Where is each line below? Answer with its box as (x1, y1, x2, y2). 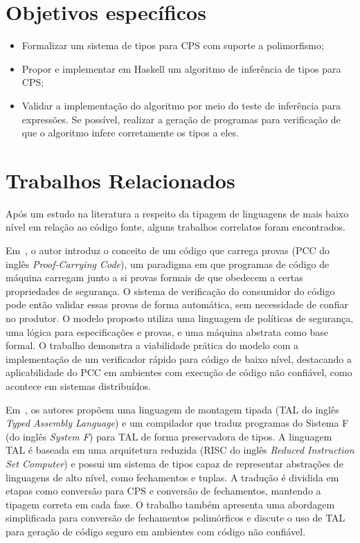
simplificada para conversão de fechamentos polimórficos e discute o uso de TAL (6, 510, 345, 525)
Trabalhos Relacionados (6, 166, 235, 194)
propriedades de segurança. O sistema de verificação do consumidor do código (6, 283, 335, 298)
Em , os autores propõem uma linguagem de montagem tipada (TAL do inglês (6, 402, 339, 416)
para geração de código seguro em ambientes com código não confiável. (6, 524, 306, 538)
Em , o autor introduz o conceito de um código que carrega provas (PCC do (6, 243, 330, 257)
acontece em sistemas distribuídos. (6, 378, 151, 393)
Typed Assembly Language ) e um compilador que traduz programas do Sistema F (6, 416, 349, 430)
